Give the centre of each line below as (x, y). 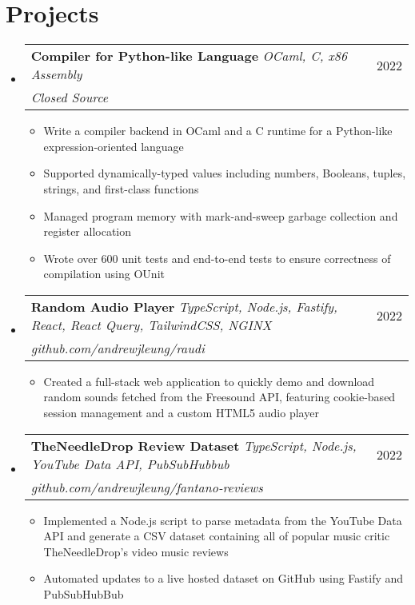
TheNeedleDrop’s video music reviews (136, 551)
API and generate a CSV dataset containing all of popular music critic (217, 536)
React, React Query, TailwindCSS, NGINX (151, 324)
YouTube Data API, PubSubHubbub (130, 464)
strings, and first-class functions (121, 188)
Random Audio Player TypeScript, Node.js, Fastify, (184, 306)
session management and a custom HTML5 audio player (181, 413)
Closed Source (70, 98)
